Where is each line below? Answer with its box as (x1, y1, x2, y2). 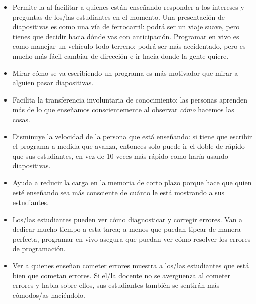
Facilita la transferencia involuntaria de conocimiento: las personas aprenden (12, 94, 247, 105)
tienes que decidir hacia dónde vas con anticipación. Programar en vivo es (12, 31, 239, 41)
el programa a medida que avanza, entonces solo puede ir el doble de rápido (12, 141, 245, 151)
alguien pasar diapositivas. (12, 77, 94, 88)
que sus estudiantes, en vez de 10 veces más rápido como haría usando (12, 150, 228, 161)
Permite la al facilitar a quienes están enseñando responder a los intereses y (12, 2, 244, 12)
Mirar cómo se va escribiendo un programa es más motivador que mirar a (12, 67, 238, 78)
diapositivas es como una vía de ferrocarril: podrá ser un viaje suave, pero (12, 21, 240, 32)
